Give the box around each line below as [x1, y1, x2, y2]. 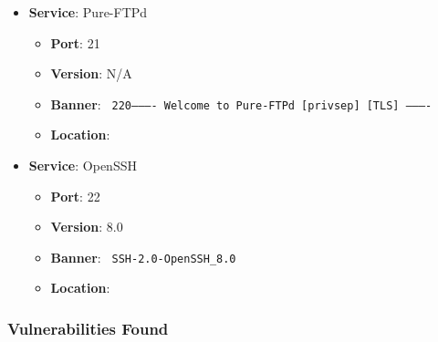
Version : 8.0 [50, 217, 123, 236]
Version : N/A [50, 64, 132, 83]
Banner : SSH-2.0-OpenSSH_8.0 [50, 247, 236, 266]
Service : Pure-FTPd [28, 3, 148, 21]
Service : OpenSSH [28, 156, 137, 175]
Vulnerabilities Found [7, 316, 169, 339]
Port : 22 [50, 186, 100, 205]
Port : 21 [50, 33, 100, 52]
